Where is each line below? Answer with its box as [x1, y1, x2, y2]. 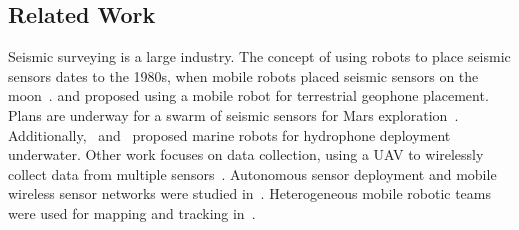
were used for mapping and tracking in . [8, 202, 256, 223]
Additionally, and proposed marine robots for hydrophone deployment [8, 124, 451, 145]
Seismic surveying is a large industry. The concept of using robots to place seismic [8, 46, 511, 67]
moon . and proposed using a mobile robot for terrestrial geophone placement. [8, 85, 489, 106]
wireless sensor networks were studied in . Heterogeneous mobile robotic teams [8, 183, 492, 204]
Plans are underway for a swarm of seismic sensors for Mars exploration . [8, 104, 459, 125]
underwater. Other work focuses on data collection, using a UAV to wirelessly [8, 144, 484, 165]
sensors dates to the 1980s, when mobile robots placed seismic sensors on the [8, 65, 479, 86]
